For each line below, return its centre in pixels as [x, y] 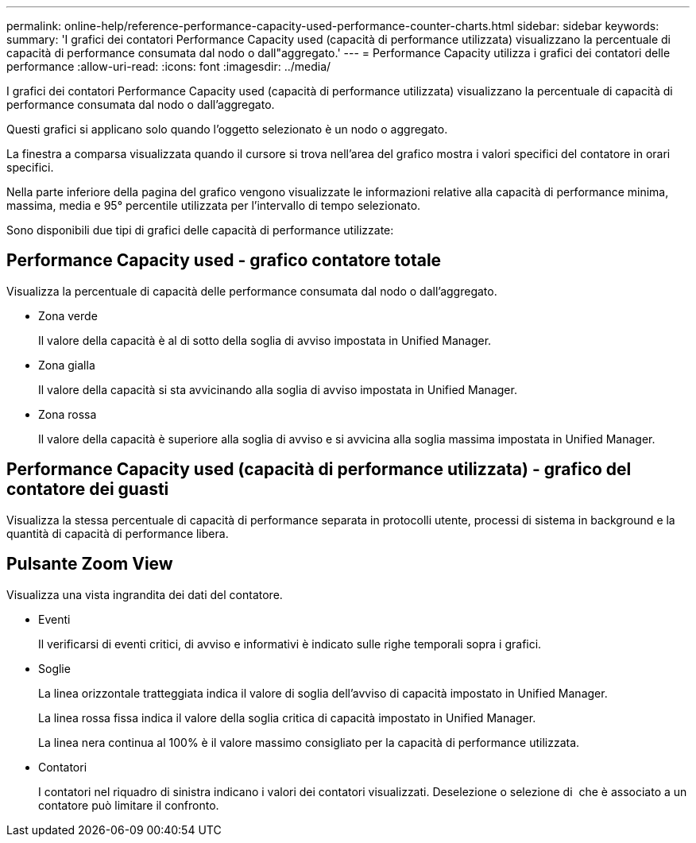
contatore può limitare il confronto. [129, 805]
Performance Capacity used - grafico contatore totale [224, 261]
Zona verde [68, 315]
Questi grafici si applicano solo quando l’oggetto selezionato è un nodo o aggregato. [227, 129]
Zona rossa [68, 414]
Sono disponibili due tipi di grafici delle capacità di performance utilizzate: [200, 230]
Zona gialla [67, 365]
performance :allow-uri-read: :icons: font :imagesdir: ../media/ [169, 66]
